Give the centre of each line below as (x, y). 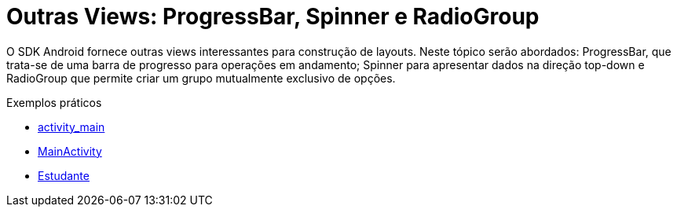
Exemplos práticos (54, 102)
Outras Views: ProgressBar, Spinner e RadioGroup (273, 17)
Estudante (64, 175)
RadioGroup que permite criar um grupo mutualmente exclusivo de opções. (201, 78)
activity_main (71, 127)
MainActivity (70, 151)
